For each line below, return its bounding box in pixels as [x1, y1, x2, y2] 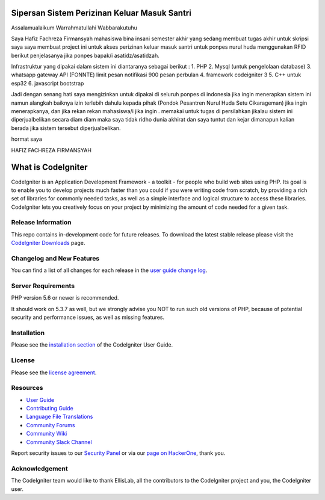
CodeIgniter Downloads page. [11, 239, 85, 247]
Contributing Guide [26, 405, 73, 412]
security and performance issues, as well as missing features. [11, 313, 165, 321]
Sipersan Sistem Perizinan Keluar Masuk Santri [11, 8, 192, 18]
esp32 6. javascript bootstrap [11, 79, 84, 87]
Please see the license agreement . [11, 369, 97, 376]
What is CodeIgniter [11, 162, 88, 173]
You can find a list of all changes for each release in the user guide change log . [11, 267, 208, 274]
